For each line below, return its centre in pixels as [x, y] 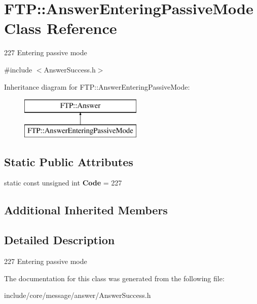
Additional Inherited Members [86, 210]
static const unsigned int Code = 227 [63, 183]
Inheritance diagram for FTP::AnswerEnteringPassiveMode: [97, 86]
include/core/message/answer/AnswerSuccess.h [78, 295]
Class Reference [61, 28]
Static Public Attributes [69, 161]
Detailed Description [60, 240]
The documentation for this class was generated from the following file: [114, 278]
